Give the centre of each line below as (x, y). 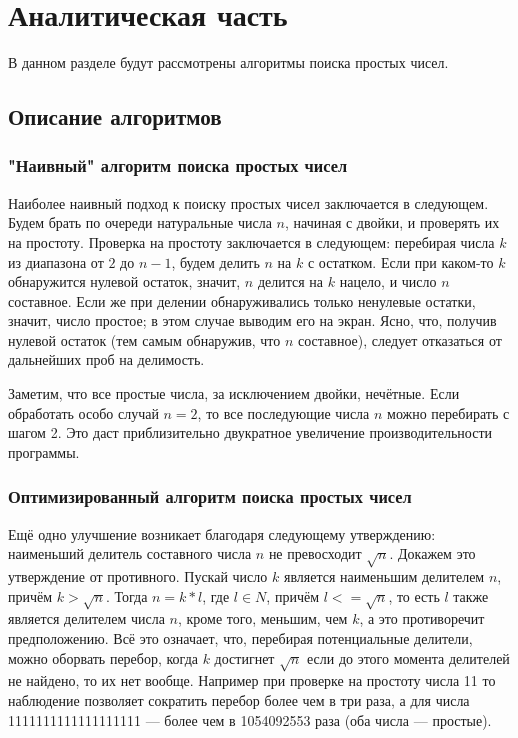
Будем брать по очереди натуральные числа (140, 222)
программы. (44, 451)
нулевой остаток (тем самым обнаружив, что (144, 339)
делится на (290, 281)
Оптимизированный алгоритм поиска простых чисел (210, 496)
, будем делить (215, 261)
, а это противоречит (422, 618)
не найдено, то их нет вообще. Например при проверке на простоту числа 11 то (252, 680)
